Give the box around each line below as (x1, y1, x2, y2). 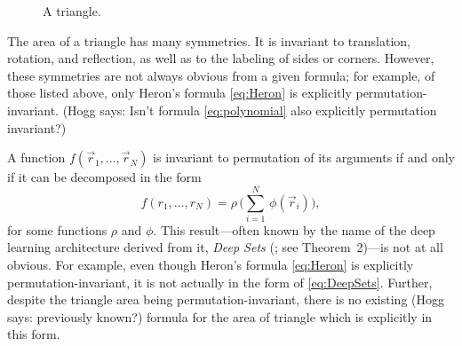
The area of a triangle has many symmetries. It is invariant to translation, (7, 31, 411, 50)
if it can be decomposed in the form (7, 168, 202, 186)
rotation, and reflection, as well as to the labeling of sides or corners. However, (7, 49, 434, 67)
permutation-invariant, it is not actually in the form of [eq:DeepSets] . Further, (7, 272, 433, 291)
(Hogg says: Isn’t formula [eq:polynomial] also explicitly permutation (62, 100, 437, 119)
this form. (7, 325, 60, 343)
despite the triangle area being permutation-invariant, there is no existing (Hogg (7, 290, 445, 309)
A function (7, 148, 66, 167)
